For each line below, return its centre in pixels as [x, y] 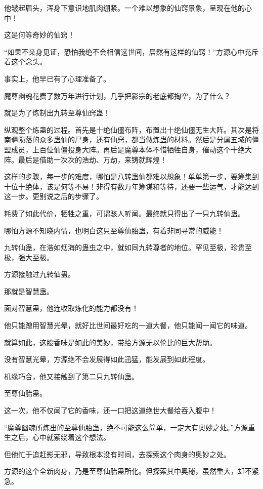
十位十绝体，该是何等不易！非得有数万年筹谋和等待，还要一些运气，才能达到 [131, 186]
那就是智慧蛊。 [29, 291]
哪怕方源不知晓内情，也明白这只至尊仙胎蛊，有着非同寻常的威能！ [114, 230]
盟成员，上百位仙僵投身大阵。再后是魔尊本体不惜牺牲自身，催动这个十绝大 [128, 149]
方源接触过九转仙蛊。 [39, 274]
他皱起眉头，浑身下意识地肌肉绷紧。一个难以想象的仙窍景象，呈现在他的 [124, 8]
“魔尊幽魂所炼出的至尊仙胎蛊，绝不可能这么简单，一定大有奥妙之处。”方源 [126, 427]
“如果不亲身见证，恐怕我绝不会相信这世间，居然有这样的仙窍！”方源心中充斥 [131, 51]
